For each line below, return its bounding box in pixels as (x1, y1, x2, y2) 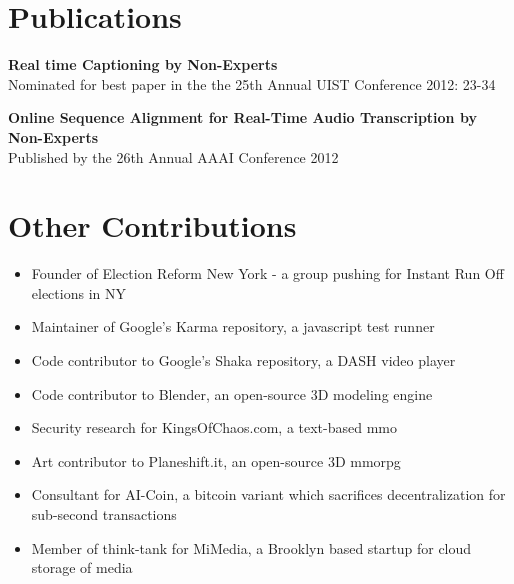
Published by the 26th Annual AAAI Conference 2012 (8, 146, 339, 167)
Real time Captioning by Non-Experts (8, 54, 278, 75)
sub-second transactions (31, 503, 177, 524)
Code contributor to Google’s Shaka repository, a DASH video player (31, 350, 456, 370)
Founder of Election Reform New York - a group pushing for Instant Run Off (31, 263, 504, 284)
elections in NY (31, 282, 126, 303)
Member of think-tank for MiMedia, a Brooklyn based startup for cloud (31, 537, 472, 558)
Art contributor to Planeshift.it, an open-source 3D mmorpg (31, 450, 401, 471)
